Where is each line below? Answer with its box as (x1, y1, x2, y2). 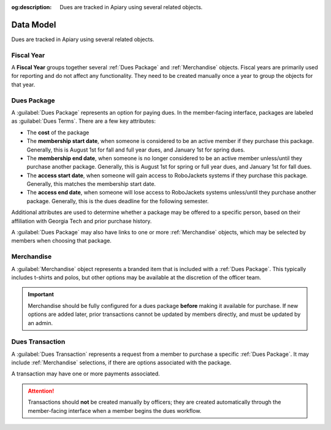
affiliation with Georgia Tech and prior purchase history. (11, 217, 152, 225)
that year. (11, 80, 36, 88)
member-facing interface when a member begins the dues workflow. (28, 407, 202, 414)
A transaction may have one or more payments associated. (11, 370, 161, 377)
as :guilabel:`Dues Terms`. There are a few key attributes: (11, 117, 156, 125)
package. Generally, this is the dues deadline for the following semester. (26, 197, 209, 205)
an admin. (28, 319, 53, 326)
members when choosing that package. (11, 237, 112, 245)
